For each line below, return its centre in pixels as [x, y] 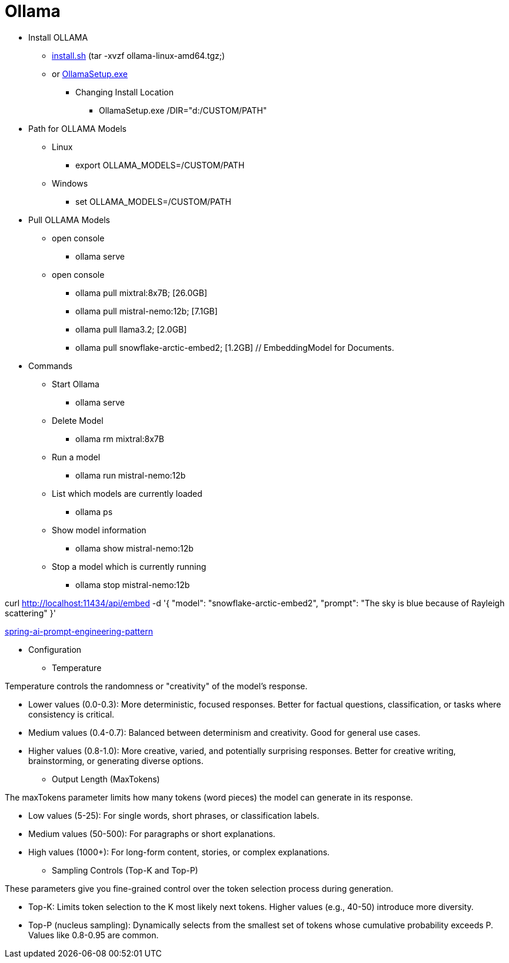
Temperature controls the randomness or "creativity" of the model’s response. [156, 686]
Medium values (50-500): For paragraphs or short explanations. [152, 834]
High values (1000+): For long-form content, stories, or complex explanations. [179, 852]
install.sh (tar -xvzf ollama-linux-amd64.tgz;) [139, 55]
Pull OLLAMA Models [69, 220]
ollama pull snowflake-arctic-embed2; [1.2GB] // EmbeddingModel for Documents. [235, 347]
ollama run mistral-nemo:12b [131, 475]
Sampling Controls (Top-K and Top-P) [125, 870]
